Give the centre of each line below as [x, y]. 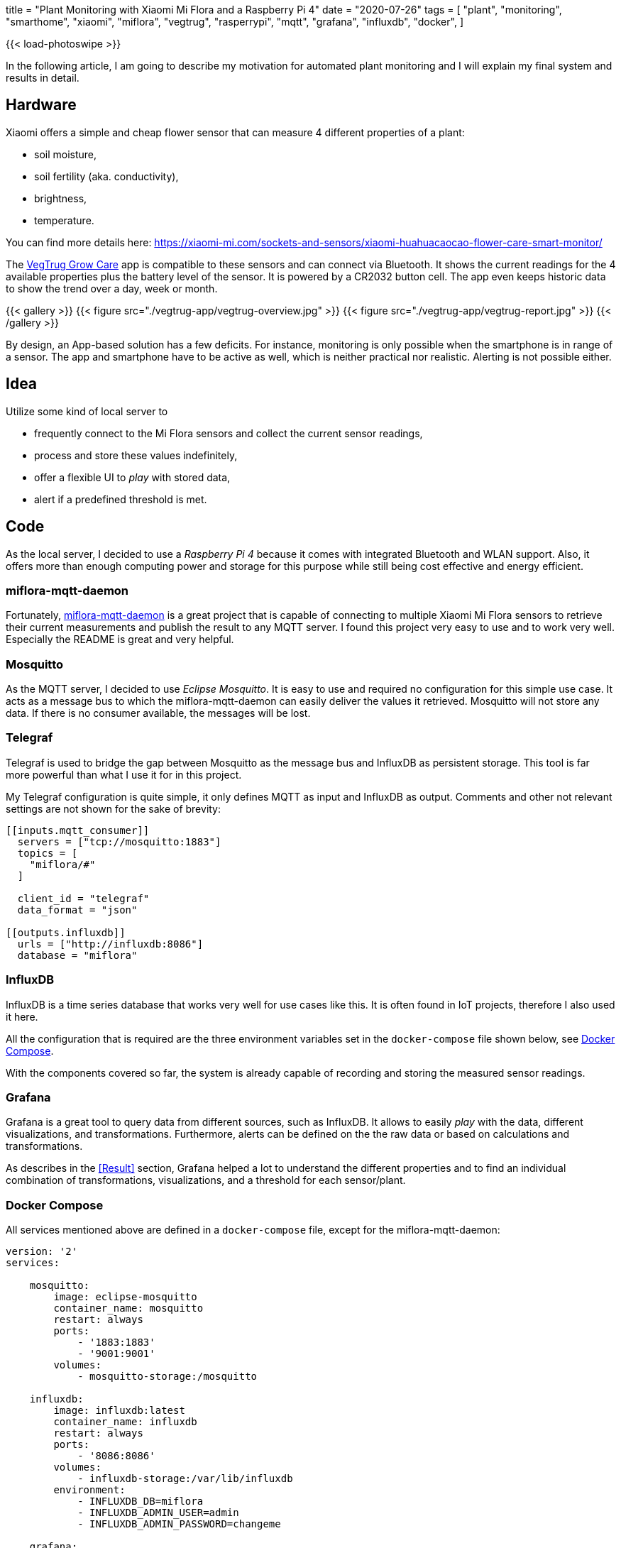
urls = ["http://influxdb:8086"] [110, 944]
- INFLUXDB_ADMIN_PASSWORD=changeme [179, 1524]
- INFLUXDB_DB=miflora [141, 1502]
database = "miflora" [77, 955]
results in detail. [43, 78]
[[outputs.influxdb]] [66, 932]
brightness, [61, 198]
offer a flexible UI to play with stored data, [132, 477]
